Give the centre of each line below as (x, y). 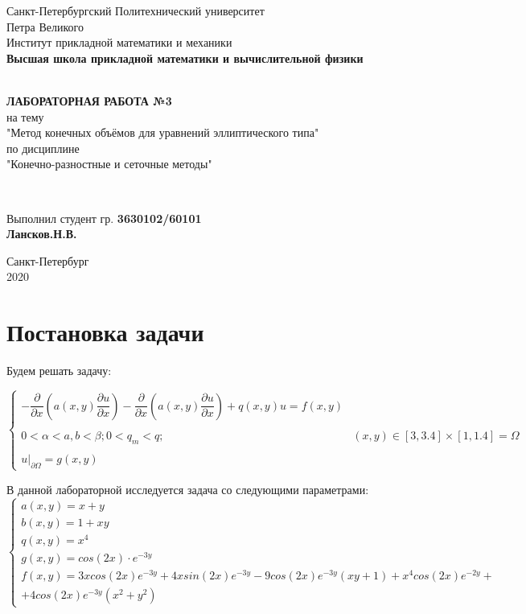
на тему (25, 116)
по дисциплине (43, 148)
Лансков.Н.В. (42, 234)
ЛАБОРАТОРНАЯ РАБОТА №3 (89, 100)
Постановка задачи (105, 332)
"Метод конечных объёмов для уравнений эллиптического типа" (163, 132)
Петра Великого (45, 26)
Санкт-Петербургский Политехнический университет (136, 10)
